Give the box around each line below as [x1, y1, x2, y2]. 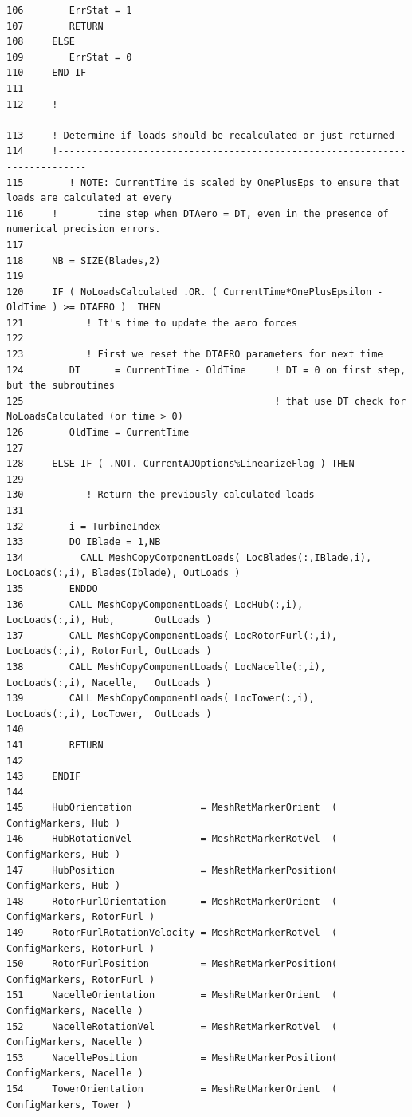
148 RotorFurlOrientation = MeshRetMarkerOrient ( [6, 895, 338, 907]
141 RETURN [6, 739, 104, 751]
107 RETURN [6, 20, 104, 32]
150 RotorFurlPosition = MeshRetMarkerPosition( [6, 958, 338, 970]
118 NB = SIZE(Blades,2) [6, 255, 161, 266]
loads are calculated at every [6, 192, 172, 204]
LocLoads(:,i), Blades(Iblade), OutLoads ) [6, 567, 241, 579]
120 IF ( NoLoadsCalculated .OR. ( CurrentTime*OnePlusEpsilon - [6, 286, 383, 298]
